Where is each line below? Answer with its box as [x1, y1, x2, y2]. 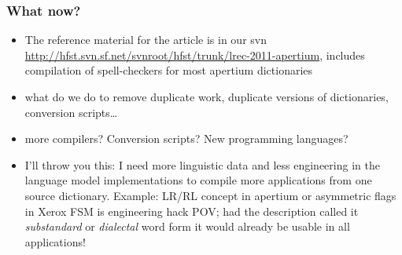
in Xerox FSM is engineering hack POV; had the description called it [24, 202, 359, 219]
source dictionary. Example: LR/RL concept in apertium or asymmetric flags [24, 187, 396, 203]
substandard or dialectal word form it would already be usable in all [24, 218, 350, 235]
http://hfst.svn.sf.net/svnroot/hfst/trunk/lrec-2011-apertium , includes [24, 46, 365, 63]
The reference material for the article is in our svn [24, 31, 267, 48]
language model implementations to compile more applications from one [24, 172, 372, 188]
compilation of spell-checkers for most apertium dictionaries [24, 62, 313, 78]
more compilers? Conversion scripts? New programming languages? [24, 130, 349, 147]
